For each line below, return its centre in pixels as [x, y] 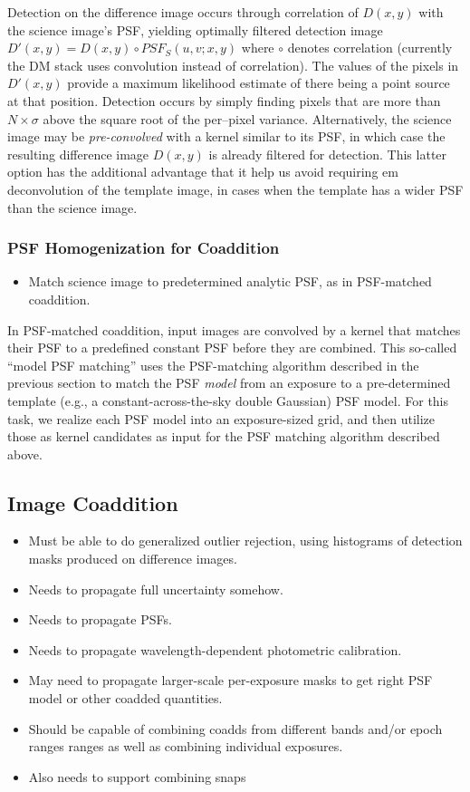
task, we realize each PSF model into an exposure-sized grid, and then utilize [221, 418]
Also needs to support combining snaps [137, 776]
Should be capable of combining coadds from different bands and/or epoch [235, 728]
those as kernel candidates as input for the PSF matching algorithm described [224, 436]
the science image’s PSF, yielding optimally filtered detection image [195, 29]
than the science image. [72, 207]
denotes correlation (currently [370, 48]
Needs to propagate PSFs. [100, 619]
